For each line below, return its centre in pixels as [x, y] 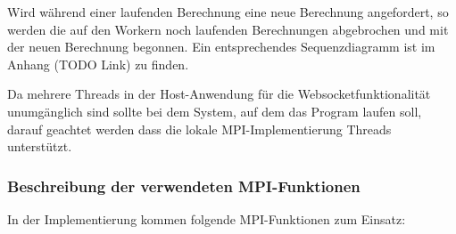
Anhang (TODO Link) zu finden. [98, 64]
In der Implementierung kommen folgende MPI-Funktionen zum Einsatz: [207, 218]
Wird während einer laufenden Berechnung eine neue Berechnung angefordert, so [228, 12]
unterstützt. [40, 146]
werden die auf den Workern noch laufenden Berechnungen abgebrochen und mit [228, 29]
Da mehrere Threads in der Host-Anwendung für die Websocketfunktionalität [219, 94]
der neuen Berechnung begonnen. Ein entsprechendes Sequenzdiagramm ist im [221, 47]
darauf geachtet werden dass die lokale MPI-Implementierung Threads [199, 129]
